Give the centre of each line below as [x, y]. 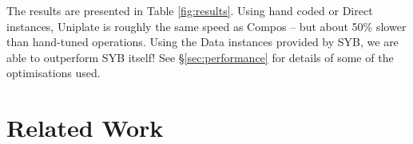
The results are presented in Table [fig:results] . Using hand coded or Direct [190, 10]
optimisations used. [54, 73]
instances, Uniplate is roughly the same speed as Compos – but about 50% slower [206, 26]
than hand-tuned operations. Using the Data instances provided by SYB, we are [203, 42]
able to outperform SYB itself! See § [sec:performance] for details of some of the [200, 57]
